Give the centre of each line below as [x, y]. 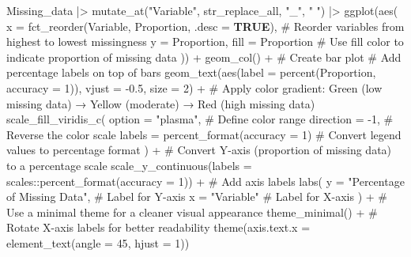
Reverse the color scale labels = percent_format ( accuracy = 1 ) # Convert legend [204, 134]
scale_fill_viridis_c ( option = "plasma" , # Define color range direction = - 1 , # [200, 119]
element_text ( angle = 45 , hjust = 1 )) [98, 242]
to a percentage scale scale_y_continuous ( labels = [129, 165]
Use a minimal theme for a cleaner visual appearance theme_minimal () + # [192, 212]
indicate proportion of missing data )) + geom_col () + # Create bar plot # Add [204, 57]
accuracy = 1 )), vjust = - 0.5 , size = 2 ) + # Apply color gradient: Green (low [194, 87]
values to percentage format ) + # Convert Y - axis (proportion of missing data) [199, 150]
